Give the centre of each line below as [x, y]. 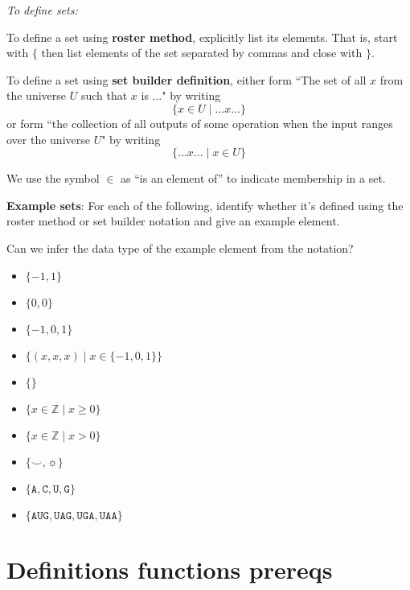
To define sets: [42, 10]
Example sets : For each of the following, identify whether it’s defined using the [205, 205]
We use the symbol [53, 178]
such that [104, 95]
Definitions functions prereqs [170, 569]
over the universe [48, 139]
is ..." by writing [181, 95]
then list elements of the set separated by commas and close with [202, 53]
